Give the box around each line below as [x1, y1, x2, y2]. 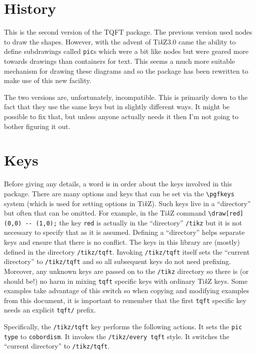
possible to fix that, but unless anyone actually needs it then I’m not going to [4, 111, 239, 121]
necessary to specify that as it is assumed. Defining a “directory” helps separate [4, 227, 245, 237]
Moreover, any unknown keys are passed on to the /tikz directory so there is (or [4, 265, 249, 276]
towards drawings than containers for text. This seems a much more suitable [4, 55, 235, 66]
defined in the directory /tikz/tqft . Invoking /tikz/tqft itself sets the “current [4, 246, 250, 257]
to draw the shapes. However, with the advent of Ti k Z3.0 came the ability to [4, 36, 236, 46]
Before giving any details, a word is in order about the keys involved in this [4, 178, 232, 189]
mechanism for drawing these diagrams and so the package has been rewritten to [4, 65, 249, 76]
